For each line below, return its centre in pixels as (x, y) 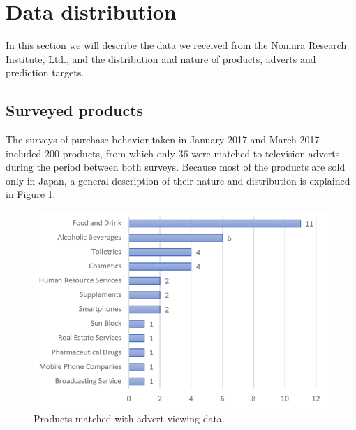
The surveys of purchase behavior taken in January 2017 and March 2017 (163, 139)
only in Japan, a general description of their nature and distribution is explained (178, 180)
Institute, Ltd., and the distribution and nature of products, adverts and (161, 58)
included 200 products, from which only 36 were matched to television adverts (173, 153)
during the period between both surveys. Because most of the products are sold (176, 167)
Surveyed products (75, 110)
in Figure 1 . (31, 194)
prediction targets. (45, 72)
